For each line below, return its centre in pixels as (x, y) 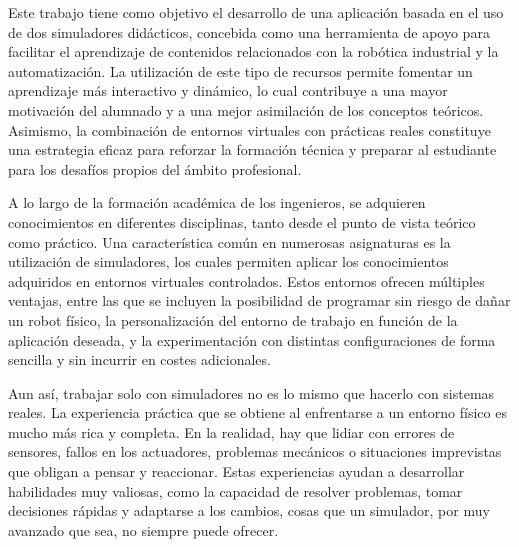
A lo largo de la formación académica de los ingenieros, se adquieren (217, 202)
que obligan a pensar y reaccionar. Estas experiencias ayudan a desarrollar (236, 471)
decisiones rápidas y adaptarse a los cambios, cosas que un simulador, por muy (249, 510)
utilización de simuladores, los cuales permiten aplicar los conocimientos (228, 261)
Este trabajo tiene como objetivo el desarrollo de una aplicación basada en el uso (256, 12)
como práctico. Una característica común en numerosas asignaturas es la (229, 241)
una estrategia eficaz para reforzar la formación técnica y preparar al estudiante (252, 149)
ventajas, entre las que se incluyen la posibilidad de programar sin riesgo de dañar (259, 300)
